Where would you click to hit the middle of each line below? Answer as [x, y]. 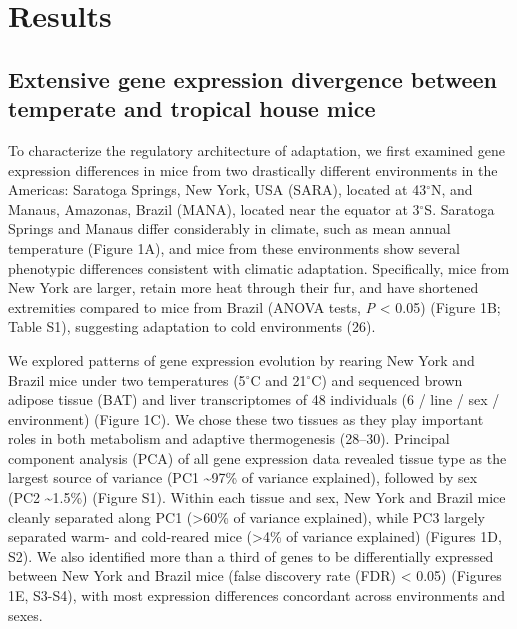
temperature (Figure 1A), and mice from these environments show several [234, 247]
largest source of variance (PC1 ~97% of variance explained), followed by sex [243, 477]
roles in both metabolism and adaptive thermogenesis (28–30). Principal [229, 438]
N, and [452, 189]
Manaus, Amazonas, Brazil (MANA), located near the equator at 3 [214, 208]
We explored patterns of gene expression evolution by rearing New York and [241, 359]
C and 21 [278, 379]
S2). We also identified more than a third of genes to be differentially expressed [251, 555]
